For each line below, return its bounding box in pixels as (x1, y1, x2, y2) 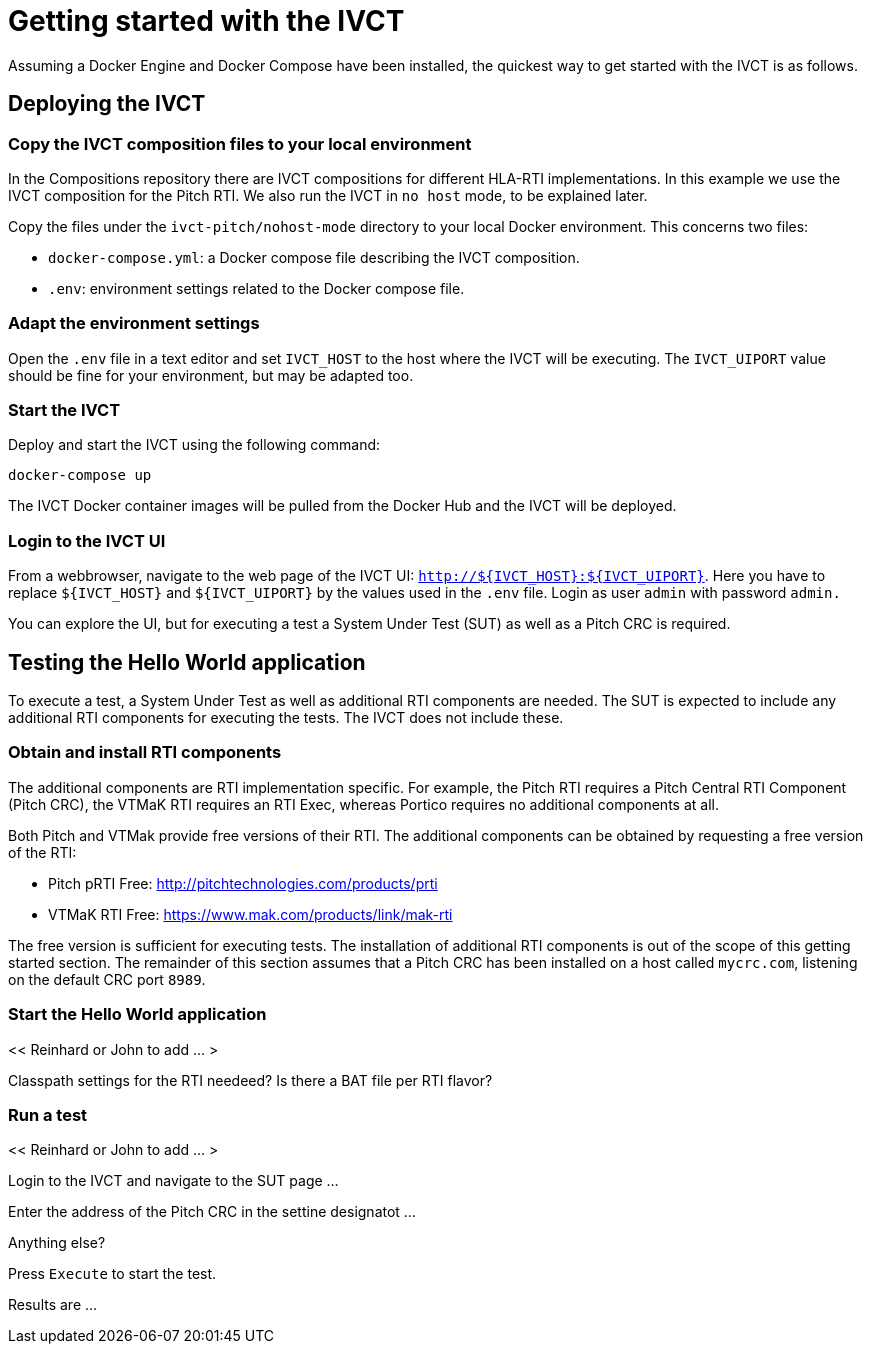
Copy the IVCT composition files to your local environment (8, 133, 472, 154)
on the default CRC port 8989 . (8, 970, 206, 988)
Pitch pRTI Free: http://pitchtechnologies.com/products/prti (48, 874, 438, 892)
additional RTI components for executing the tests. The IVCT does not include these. (8, 709, 564, 727)
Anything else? (8, 1234, 106, 1252)
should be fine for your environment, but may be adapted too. (8, 366, 414, 384)
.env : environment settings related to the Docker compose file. (48, 279, 465, 297)
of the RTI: (8, 843, 77, 861)
